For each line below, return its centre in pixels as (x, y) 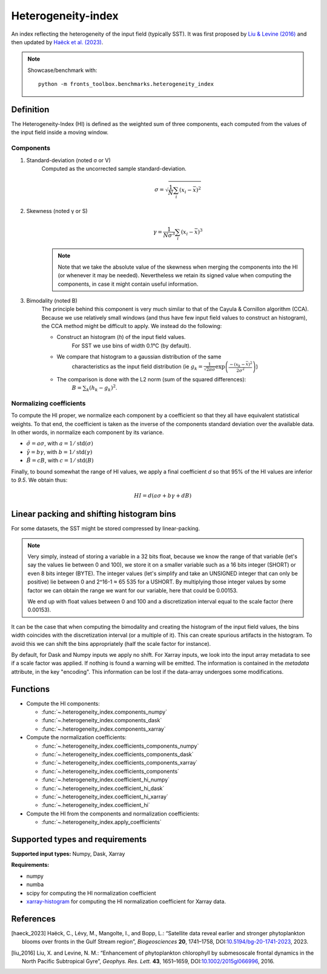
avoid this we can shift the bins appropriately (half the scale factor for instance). (111, 643)
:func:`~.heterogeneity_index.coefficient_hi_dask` (103, 788)
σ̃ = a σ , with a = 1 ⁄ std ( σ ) (60, 443)
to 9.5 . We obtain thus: (39, 480)
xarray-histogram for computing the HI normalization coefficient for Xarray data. (126, 901)
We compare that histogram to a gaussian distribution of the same (139, 357)
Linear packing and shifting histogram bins (94, 514)
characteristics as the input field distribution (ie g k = (137, 367)
